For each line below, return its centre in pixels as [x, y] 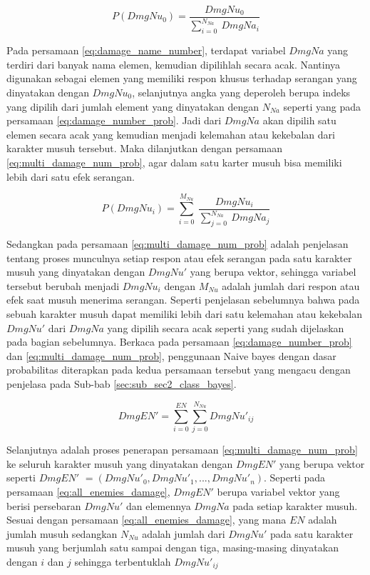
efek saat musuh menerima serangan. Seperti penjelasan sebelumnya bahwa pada [183, 300]
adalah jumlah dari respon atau [291, 285]
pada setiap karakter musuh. [295, 505]
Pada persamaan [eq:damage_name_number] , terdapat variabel [146, 50]
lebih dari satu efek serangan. [71, 176]
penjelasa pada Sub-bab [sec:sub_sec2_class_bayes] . [122, 384]
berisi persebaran [44, 505]
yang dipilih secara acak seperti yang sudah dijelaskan [226, 327]
